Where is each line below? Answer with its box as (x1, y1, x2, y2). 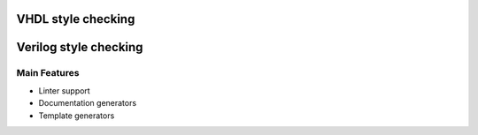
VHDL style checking (16, 11, 135, 26)
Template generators (38, 110, 115, 121)
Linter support (38, 85, 90, 96)
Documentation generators (38, 98, 137, 109)
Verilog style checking (16, 40, 143, 55)
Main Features (16, 67, 80, 79)
